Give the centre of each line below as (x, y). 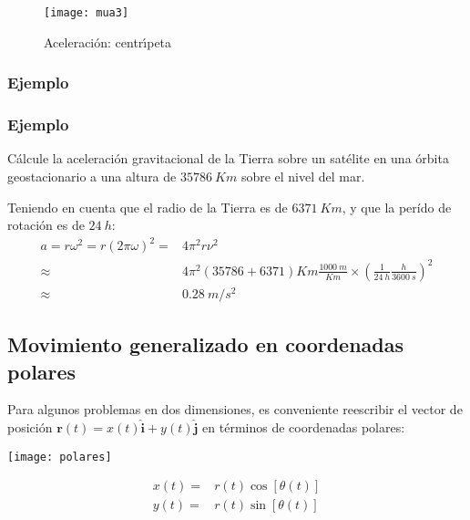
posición (30, 427)
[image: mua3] (87, 13)
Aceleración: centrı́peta (108, 42)
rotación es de (46, 225)
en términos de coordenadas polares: (304, 427)
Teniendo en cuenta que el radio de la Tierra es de (148, 207)
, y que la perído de (397, 207)
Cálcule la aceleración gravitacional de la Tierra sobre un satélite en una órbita (228, 158)
